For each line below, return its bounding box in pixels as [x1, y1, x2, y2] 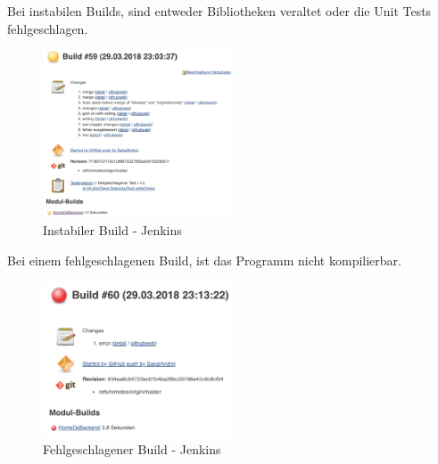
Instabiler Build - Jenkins [43, 221, 182, 240]
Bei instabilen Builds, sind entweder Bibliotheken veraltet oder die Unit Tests [7, 2, 432, 20]
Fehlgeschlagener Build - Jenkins [43, 440, 221, 459]
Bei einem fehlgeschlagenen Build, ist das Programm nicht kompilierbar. [7, 250, 401, 269]
